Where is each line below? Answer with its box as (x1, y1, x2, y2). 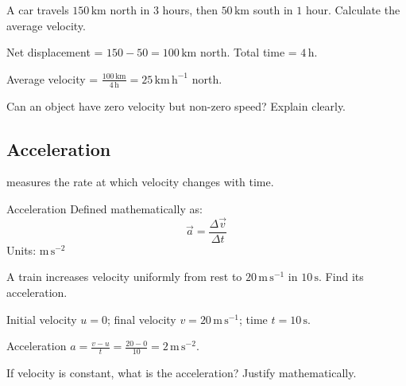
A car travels (6, 2, 69, 18)
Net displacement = (6, 44, 103, 60)
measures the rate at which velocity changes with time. (6, 174, 274, 190)
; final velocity (107, 310, 176, 327)
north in (110, 2, 150, 18)
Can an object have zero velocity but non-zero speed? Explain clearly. (6, 97, 346, 114)
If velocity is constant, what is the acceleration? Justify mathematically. (6, 365, 357, 381)
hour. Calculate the (305, 2, 400, 18)
